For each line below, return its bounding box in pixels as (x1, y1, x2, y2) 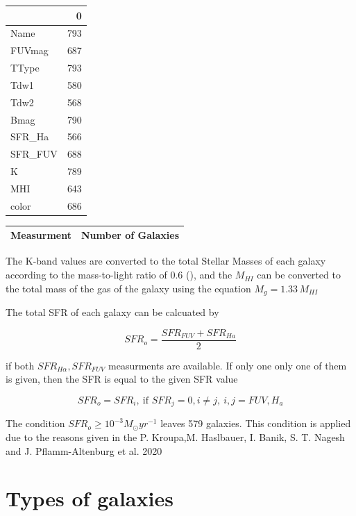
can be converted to (257, 267, 341, 282)
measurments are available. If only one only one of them (108, 358, 347, 372)
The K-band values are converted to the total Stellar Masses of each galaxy (6, 253, 326, 268)
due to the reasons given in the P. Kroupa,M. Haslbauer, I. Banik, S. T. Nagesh (6, 430, 345, 444)
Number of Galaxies (80, 228, 180, 242)
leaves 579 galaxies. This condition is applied (160, 416, 351, 431)
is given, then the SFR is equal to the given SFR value (6, 372, 238, 386)
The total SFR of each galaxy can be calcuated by (6, 305, 219, 319)
